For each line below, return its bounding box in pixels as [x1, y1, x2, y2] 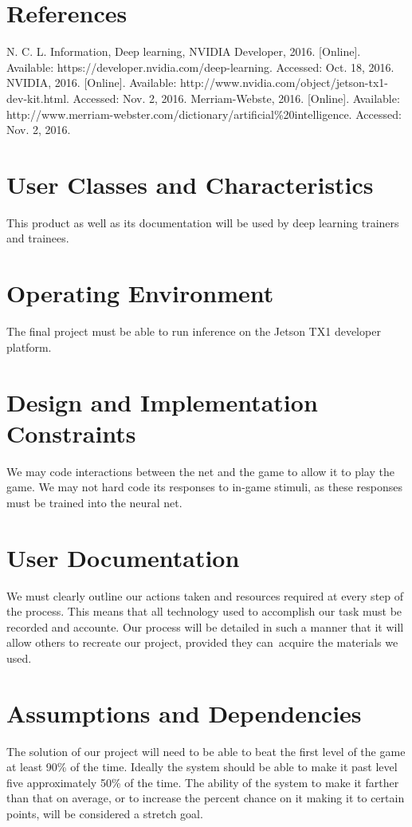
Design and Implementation [6, 385, 318, 418]
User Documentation [6, 541, 240, 573]
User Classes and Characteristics [6, 167, 374, 200]
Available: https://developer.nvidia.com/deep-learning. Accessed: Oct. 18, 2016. [6, 58, 394, 75]
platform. [6, 338, 52, 355]
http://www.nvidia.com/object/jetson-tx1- [179, 74, 389, 91]
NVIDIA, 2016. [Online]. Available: [6, 74, 177, 91]
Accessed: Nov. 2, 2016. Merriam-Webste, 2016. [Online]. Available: [73, 89, 400, 106]
